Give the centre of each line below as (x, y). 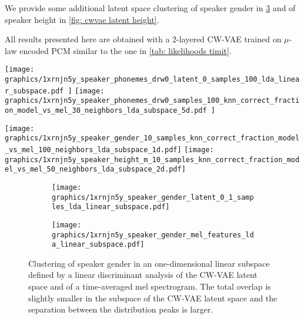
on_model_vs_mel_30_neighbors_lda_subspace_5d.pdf (106, 110)
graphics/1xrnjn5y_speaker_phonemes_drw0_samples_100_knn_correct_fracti (152, 101)
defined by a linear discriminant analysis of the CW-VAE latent (143, 275)
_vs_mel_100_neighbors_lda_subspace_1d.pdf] (93, 150)
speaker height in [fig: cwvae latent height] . (82, 19)
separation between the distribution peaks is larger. (121, 309)
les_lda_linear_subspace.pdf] (111, 207)
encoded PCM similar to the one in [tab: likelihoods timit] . (126, 50)
